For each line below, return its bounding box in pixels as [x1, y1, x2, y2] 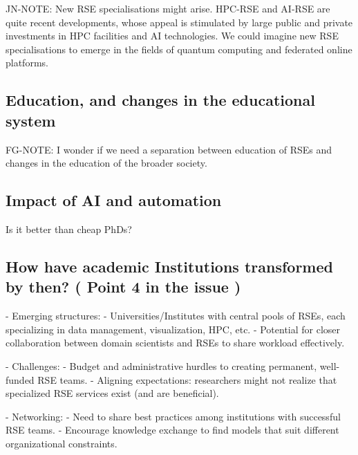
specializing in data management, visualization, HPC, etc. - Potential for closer [6, 322, 341, 336]
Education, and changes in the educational [6, 89, 315, 111]
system [6, 109, 56, 131]
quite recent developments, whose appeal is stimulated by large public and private [6, 15, 353, 29]
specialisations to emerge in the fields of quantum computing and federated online [6, 41, 352, 56]
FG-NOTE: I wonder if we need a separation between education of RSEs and [6, 142, 332, 156]
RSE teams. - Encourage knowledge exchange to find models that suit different [6, 423, 339, 437]
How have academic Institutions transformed [6, 255, 333, 277]
